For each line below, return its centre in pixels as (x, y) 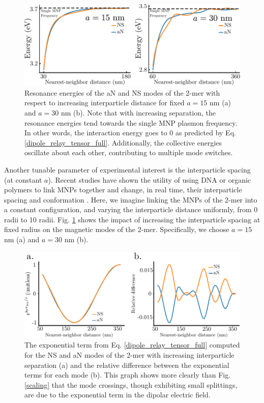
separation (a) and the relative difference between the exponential (127, 365)
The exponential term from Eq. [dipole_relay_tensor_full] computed (132, 345)
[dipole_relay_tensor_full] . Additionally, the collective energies (123, 142)
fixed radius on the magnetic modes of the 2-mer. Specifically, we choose (117, 229)
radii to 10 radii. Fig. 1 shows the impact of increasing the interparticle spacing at (132, 219)
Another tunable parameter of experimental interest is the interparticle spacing (127, 169)
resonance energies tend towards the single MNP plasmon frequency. (131, 122)
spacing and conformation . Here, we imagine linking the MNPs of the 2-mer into (131, 199)
